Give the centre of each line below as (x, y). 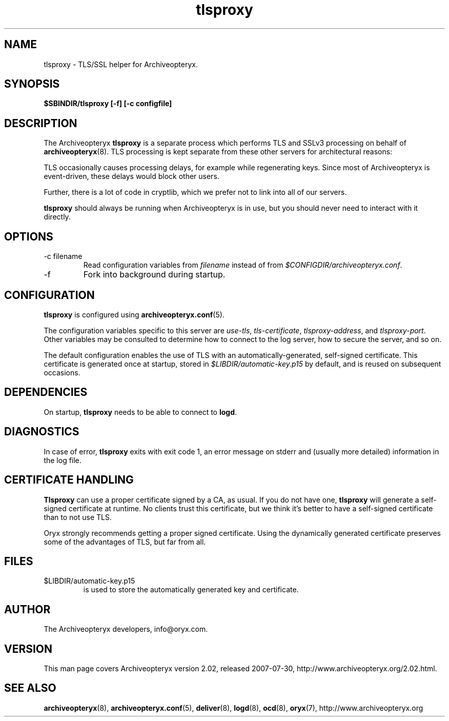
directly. (57, 217)
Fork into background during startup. (154, 275)
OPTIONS (29, 236)
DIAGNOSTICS (42, 432)
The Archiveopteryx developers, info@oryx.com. (126, 629)
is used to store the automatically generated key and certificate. (191, 590)
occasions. (62, 372)
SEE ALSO (30, 688)
